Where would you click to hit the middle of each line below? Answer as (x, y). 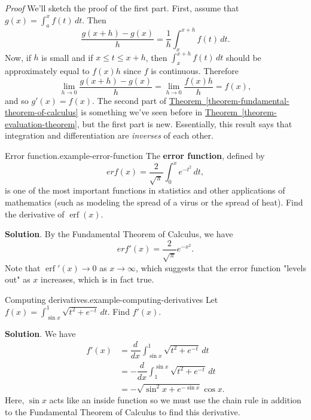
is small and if (67, 57)
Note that (23, 267)
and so (17, 100)
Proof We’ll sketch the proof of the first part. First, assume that (122, 8)
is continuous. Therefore (195, 70)
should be (244, 57)
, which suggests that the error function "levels (221, 267)
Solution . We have (40, 333)
